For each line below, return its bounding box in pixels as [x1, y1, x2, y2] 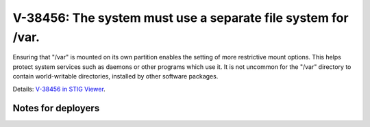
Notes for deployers [12, 102, 100, 114]
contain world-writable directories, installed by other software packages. [12, 72, 219, 81]
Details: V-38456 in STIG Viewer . [12, 85, 106, 93]
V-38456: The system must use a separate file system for [12, 10, 349, 25]
